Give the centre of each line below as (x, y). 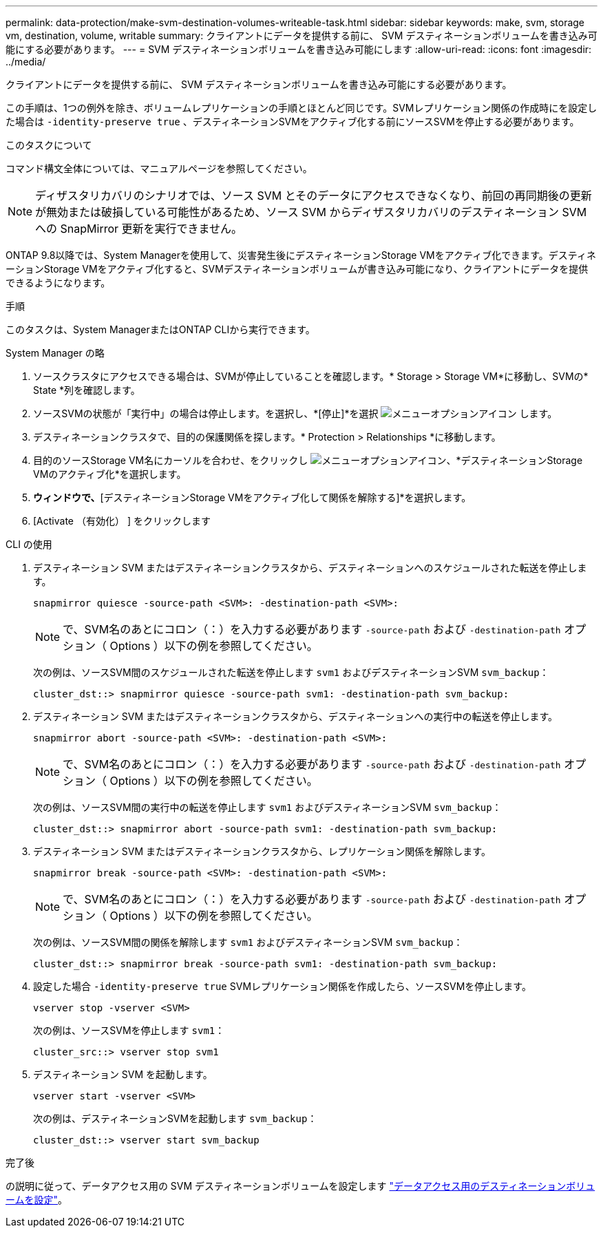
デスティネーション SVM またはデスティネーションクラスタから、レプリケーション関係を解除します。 (262, 851)
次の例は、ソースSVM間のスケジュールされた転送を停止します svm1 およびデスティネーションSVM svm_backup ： (291, 672)
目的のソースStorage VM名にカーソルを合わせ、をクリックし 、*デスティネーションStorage (308, 460)
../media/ (26, 62)
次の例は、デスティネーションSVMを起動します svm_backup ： (175, 1118)
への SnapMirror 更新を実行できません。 (139, 229)
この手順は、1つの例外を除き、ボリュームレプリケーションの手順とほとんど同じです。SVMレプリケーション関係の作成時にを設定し (301, 108)
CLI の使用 (29, 544)
